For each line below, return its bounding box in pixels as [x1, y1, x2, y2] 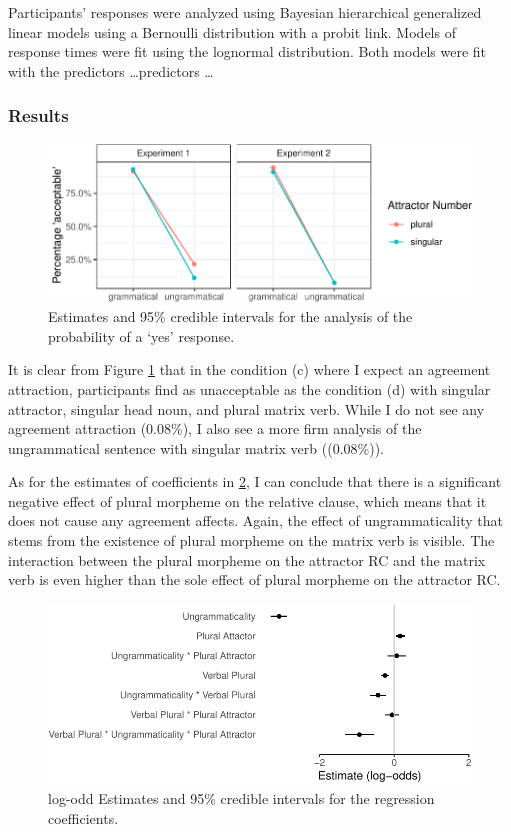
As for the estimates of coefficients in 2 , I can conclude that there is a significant [8, 471, 502, 492]
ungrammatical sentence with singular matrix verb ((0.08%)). [8, 437, 384, 458]
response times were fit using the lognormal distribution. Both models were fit [8, 41, 487, 62]
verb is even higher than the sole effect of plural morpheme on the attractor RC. [8, 569, 501, 590]
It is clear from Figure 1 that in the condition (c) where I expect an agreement [8, 359, 491, 380]
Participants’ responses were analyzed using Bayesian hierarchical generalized [8, 2, 482, 22]
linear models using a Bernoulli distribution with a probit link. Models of [8, 21, 456, 42]
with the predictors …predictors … [8, 60, 214, 81]
